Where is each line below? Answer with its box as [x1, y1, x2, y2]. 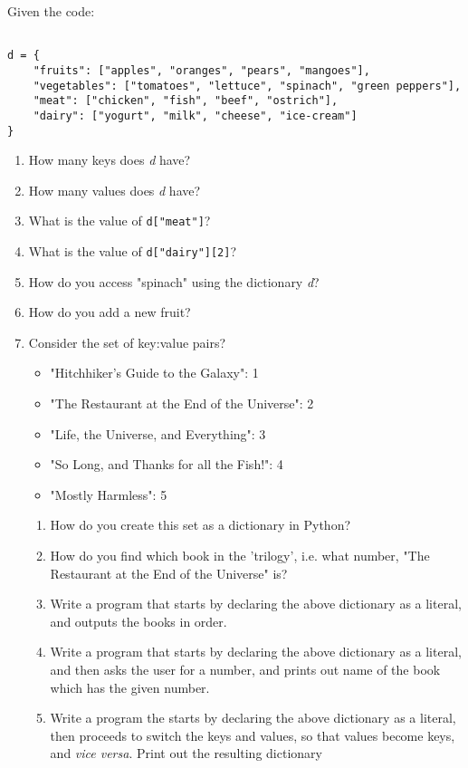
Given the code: [7, 2, 95, 20]
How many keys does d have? [28, 150, 191, 169]
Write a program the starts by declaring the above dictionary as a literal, [50, 708, 456, 727]
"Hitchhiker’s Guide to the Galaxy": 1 [50, 363, 259, 382]
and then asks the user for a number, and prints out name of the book [50, 660, 441, 678]
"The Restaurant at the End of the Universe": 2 [50, 394, 314, 413]
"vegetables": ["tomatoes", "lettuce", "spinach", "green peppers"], [33, 79, 462, 92]
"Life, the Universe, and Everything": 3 [50, 424, 266, 443]
